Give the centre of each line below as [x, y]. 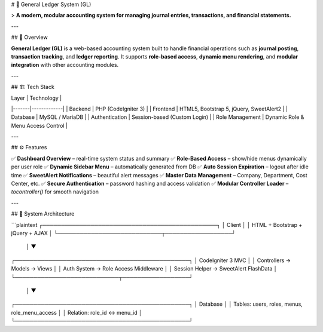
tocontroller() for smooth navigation [55, 192]
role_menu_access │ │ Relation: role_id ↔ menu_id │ [77, 312]
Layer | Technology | [36, 98]
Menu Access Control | [39, 125]
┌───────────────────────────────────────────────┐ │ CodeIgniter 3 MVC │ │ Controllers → [151, 260]
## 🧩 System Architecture [43, 214]
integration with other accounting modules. [65, 65]
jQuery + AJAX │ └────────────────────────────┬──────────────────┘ [124, 233]
